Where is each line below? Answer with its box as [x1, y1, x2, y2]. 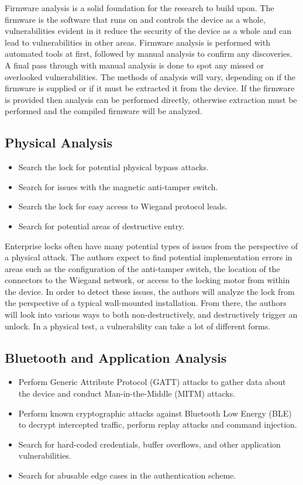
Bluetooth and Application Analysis [5, 348, 227, 366]
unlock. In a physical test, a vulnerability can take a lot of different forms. [5, 319, 271, 332]
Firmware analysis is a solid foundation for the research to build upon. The [5, 2, 274, 13]
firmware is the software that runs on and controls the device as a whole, [5, 13, 266, 25]
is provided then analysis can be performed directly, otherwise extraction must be [5, 93, 297, 105]
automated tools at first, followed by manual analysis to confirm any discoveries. [5, 47, 292, 60]
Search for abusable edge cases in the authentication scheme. [18, 469, 236, 481]
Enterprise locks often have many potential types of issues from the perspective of [5, 239, 298, 252]
